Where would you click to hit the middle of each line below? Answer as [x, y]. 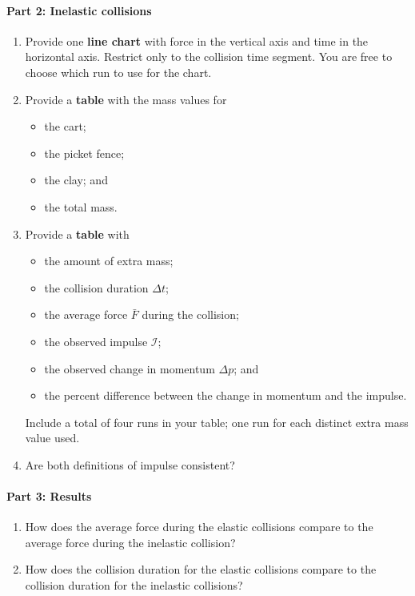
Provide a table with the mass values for [126, 99]
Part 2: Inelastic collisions [79, 10]
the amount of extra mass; [109, 261]
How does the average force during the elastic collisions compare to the [199, 527]
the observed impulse [96, 341]
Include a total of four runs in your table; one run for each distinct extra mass [217, 422]
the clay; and [76, 180]
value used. [52, 438]
